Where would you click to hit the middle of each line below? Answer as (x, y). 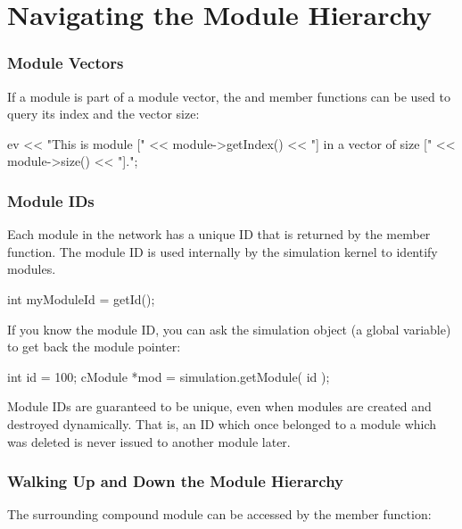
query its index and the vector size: (103, 114)
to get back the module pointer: (94, 347)
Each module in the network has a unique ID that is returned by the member (219, 234)
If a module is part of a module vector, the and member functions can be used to (229, 96)
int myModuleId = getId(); (81, 298)
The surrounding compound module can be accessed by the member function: (219, 514)
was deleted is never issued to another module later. (149, 441)
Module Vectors (66, 63)
